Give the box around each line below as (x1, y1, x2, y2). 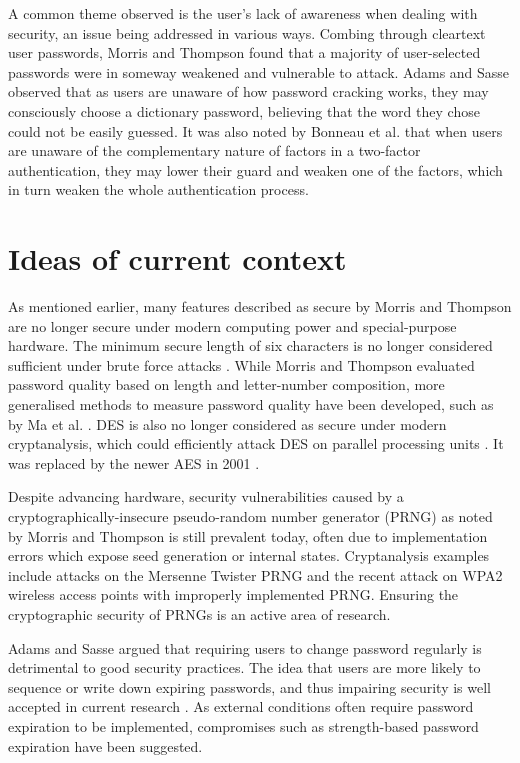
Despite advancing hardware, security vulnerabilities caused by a (8, 486, 404, 507)
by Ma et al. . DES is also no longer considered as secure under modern (8, 413, 447, 434)
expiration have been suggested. (8, 735, 203, 756)
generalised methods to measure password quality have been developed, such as (8, 394, 494, 415)
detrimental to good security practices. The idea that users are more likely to (8, 657, 481, 678)
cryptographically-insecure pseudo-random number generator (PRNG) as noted (8, 506, 493, 526)
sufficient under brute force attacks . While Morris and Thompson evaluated (8, 354, 475, 375)
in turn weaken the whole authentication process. (8, 179, 309, 200)
